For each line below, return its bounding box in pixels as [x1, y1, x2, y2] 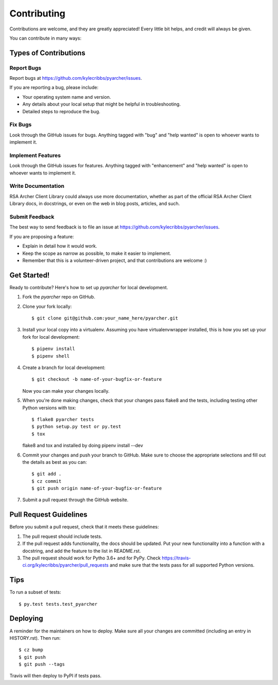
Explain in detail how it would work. [22, 243, 97, 249]
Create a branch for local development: [22, 364, 106, 371]
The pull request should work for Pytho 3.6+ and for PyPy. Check [22, 555, 161, 561]
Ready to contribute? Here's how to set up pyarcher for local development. [9, 284, 168, 290]
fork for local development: [22, 333, 80, 340]
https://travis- [161, 555, 191, 561]
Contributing [9, 8, 65, 19]
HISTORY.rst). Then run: [9, 635, 61, 641]
